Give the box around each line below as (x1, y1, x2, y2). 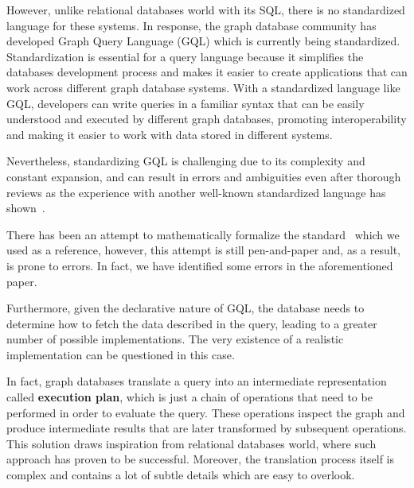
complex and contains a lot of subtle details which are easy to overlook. (6, 467, 355, 483)
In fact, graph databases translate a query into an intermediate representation (6, 373, 387, 389)
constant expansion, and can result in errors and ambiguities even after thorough (6, 168, 401, 184)
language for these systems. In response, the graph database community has (6, 17, 377, 33)
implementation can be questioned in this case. (6, 346, 235, 362)
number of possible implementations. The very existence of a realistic (6, 331, 344, 347)
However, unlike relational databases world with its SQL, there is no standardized (6, 2, 405, 17)
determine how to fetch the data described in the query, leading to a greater (6, 315, 377, 331)
